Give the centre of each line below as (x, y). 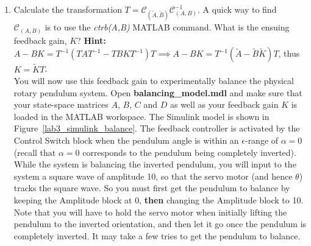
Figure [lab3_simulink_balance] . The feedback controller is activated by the (157, 128)
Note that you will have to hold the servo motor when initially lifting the (150, 212)
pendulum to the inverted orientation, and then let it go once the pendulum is (160, 224)
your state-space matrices (61, 104)
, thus (289, 53)
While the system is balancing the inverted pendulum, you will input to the (155, 164)
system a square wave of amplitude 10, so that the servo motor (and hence (153, 176)
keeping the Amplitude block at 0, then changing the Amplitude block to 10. (159, 200)
